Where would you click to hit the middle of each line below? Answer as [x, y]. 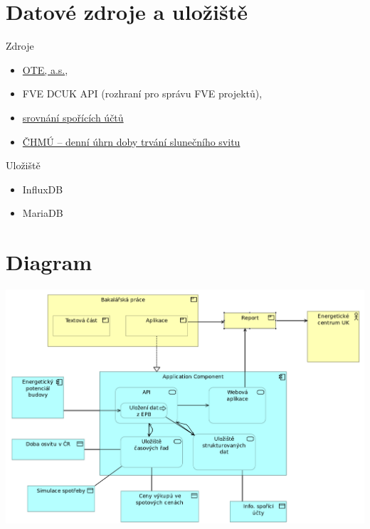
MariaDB [43, 213]
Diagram [49, 262]
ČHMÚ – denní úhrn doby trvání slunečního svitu [131, 141]
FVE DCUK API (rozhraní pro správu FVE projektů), [142, 93]
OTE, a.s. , [45, 69]
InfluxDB [43, 189]
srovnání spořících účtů [73, 117]
